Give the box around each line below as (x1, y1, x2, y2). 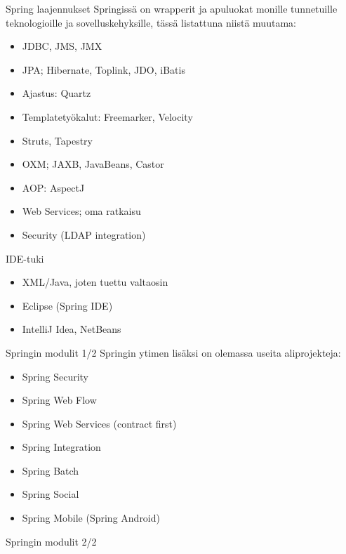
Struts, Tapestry (22, 133, 93, 147)
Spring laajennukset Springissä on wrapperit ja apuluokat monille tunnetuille (6, 1, 338, 15)
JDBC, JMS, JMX (22, 39, 102, 53)
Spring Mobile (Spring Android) (22, 510, 160, 525)
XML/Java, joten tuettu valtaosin (22, 275, 168, 289)
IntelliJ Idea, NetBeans (22, 322, 121, 336)
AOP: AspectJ (22, 180, 85, 194)
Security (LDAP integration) (22, 227, 146, 242)
